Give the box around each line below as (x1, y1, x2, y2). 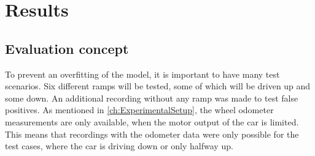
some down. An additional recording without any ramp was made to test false (5, 91, 298, 104)
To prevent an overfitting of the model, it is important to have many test (5, 67, 280, 80)
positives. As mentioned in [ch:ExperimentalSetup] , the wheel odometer (5, 103, 274, 116)
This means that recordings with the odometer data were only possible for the (5, 127, 299, 140)
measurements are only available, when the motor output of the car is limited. (5, 115, 299, 128)
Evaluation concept (5, 39, 129, 58)
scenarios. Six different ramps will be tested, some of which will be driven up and (5, 80, 311, 92)
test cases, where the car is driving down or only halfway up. (5, 139, 233, 152)
